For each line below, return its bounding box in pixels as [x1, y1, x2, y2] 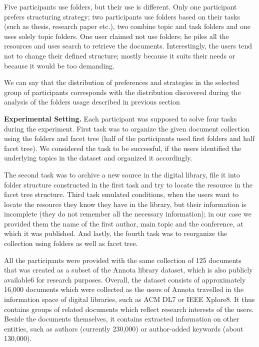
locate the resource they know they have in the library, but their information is [4, 198, 246, 209]
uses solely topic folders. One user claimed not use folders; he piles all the [4, 30, 229, 41]
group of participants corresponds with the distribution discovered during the [4, 86, 241, 97]
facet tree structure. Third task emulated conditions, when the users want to [4, 189, 239, 199]
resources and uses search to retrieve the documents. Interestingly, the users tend [4, 40, 252, 51]
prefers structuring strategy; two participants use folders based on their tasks [4, 11, 240, 21]
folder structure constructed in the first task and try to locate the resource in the [4, 179, 252, 189]
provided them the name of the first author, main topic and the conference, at [4, 218, 243, 228]
